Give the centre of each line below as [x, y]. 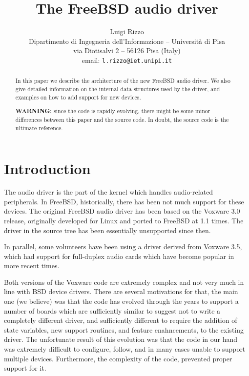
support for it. [25, 368]
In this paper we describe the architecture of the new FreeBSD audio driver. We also [123, 81]
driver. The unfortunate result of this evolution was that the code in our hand [121, 339]
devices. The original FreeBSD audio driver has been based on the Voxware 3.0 [122, 211]
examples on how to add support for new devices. [78, 97]
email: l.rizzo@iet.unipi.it [127, 60]
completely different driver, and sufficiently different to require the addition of [121, 320]
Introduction [47, 168]
